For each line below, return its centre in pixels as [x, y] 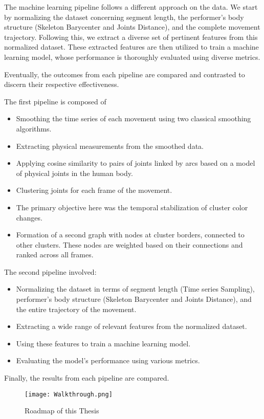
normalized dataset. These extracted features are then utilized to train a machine [131, 47]
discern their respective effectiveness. [62, 84]
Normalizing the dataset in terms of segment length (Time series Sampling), [135, 289]
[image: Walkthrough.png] [69, 394]
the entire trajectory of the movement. [76, 309]
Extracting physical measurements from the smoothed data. [110, 146]
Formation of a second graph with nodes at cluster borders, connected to [130, 235]
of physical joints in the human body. [74, 173]
